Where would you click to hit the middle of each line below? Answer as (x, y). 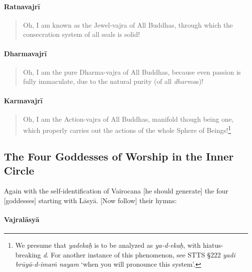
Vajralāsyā (22, 219)
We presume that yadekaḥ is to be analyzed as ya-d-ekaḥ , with (108, 245)
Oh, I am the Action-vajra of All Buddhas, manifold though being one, (128, 119)
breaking (28, 254)
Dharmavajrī (25, 53)
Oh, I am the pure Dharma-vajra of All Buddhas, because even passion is (132, 72)
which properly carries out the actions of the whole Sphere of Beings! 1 (127, 129)
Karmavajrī (23, 100)
